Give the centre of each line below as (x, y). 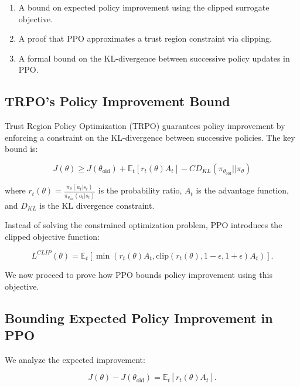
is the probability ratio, (140, 190)
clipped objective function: (52, 236)
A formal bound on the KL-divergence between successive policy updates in (154, 58)
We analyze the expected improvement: (75, 359)
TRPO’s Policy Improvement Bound (117, 101)
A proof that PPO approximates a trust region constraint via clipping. (145, 38)
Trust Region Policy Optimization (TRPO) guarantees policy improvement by (145, 126)
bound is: (21, 149)
